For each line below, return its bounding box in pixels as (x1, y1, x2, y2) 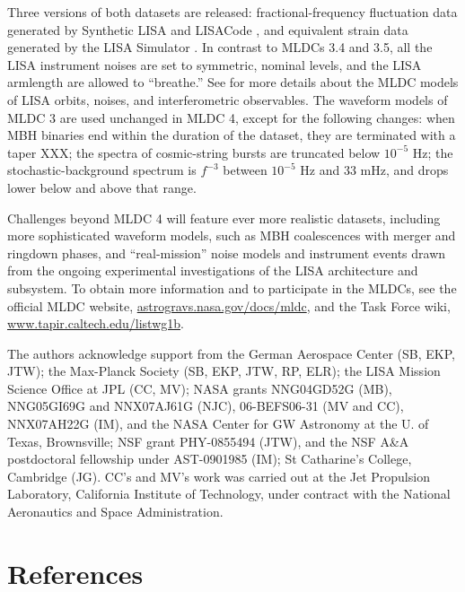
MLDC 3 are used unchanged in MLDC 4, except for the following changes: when (7, 108, 455, 126)
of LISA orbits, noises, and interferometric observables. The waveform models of (7, 90, 448, 109)
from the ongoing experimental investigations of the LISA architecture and (7, 261, 418, 280)
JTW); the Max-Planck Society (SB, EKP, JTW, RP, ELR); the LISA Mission (7, 361, 441, 380)
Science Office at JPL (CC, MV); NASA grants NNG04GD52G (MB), (7, 379, 392, 397)
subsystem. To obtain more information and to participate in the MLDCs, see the (7, 278, 457, 297)
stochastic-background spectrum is (7, 161, 197, 179)
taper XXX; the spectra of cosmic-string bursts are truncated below (7, 143, 381, 161)
